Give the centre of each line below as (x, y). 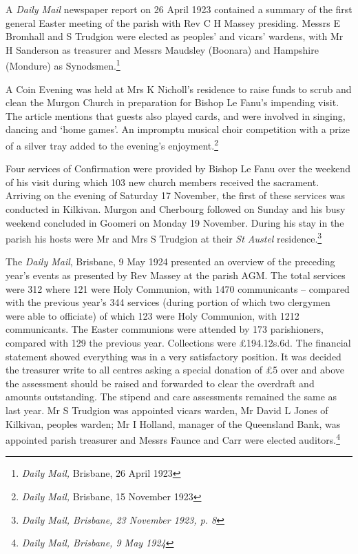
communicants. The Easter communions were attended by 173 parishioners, (165, 329)
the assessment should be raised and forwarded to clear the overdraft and (160, 383)
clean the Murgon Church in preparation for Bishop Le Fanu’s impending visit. (172, 102)
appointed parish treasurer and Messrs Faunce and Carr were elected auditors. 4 (173, 439)
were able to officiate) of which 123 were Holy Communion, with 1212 (152, 315)
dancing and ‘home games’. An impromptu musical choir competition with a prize (178, 129)
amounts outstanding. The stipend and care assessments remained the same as (171, 397)
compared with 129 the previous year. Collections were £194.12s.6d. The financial (178, 343)
